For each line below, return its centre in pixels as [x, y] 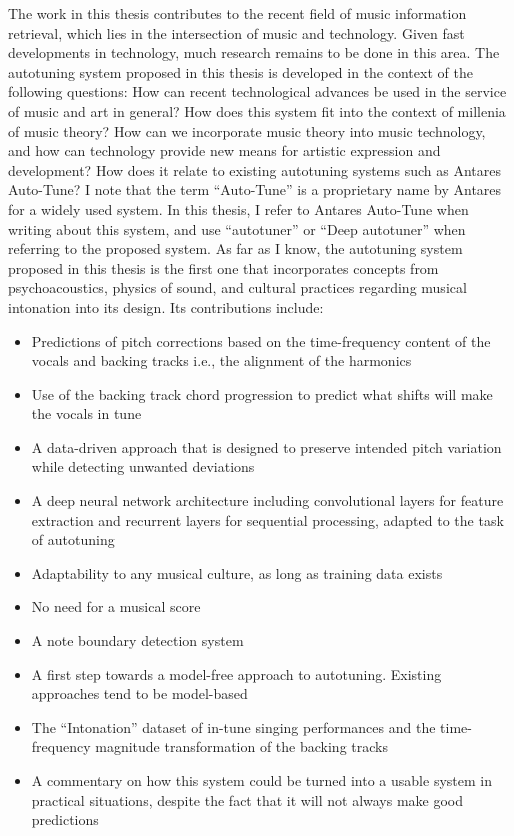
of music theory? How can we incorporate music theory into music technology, [247, 130]
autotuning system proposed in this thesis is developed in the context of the [240, 71]
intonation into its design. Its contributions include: [166, 306]
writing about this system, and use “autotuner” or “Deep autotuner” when [237, 228]
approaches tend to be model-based [139, 693]
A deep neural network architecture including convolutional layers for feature [267, 500]
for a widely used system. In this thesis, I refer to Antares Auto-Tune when [238, 208]
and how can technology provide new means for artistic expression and [224, 150]
